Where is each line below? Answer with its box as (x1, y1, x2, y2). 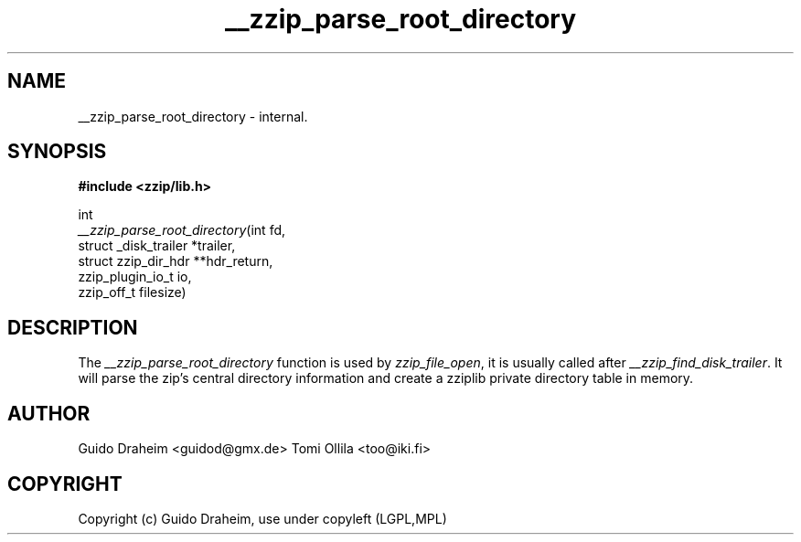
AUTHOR (7, 401, 91, 425)
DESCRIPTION (7, 315, 138, 339)
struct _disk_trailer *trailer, (78, 238, 236, 254)
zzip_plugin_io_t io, (78, 269, 192, 285)
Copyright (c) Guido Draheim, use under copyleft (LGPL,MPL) (78, 510, 447, 526)
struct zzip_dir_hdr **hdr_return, (78, 253, 273, 270)
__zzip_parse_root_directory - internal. (78, 108, 308, 124)
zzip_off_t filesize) (78, 284, 187, 301)
